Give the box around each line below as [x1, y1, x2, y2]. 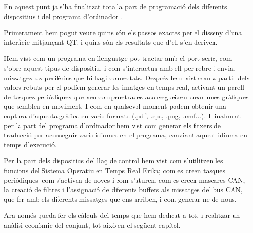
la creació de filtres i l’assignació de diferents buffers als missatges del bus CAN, [4, 184, 243, 194]
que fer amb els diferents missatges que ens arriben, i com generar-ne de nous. [4, 194, 237, 204]
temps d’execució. [4, 139, 57, 149]
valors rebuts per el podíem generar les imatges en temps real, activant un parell [4, 82, 244, 92]
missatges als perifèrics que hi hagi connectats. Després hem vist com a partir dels [4, 72, 250, 82]
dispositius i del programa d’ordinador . [4, 11, 122, 21]
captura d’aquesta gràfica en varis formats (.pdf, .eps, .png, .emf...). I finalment [4, 110, 241, 120]
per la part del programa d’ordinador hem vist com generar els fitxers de [4, 120, 221, 130]
